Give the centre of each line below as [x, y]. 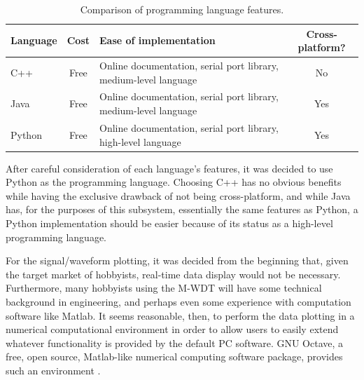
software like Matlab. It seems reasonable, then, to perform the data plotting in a [180, 315]
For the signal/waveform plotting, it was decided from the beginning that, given [177, 260]
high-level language [140, 141]
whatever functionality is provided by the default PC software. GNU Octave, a [175, 342]
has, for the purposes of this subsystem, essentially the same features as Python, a [182, 209]
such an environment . [53, 370]
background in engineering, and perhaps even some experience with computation [178, 301]
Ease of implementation [157, 40]
